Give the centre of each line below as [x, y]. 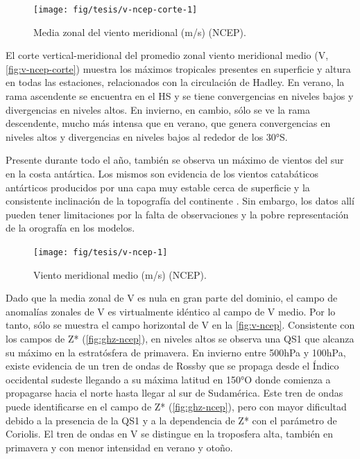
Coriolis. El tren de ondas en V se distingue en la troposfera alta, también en [170, 434]
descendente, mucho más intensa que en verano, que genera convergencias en [168, 123]
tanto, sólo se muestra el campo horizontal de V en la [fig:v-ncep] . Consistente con [180, 325]
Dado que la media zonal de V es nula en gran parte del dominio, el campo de [172, 298]
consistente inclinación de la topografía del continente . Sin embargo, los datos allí [180, 201]
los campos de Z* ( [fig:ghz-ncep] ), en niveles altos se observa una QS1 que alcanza [180, 338]
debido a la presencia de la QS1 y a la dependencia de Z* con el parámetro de [171, 420]
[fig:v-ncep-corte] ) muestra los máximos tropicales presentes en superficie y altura [178, 68]
